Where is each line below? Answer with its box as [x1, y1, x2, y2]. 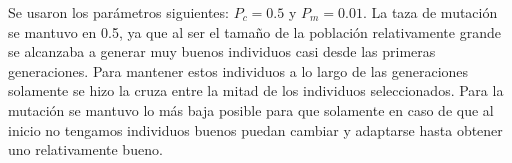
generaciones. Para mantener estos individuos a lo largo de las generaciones [8, 60, 469, 81]
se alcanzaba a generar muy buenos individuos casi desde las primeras [8, 41, 436, 62]
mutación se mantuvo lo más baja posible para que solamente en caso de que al [8, 99, 494, 120]
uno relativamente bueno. [8, 139, 163, 160]
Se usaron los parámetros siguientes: [8, 2, 229, 22]
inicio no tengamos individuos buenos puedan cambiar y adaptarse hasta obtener [8, 119, 503, 140]
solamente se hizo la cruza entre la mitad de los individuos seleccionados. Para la [8, 80, 504, 101]
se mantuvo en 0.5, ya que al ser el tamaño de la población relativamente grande [8, 21, 501, 42]
